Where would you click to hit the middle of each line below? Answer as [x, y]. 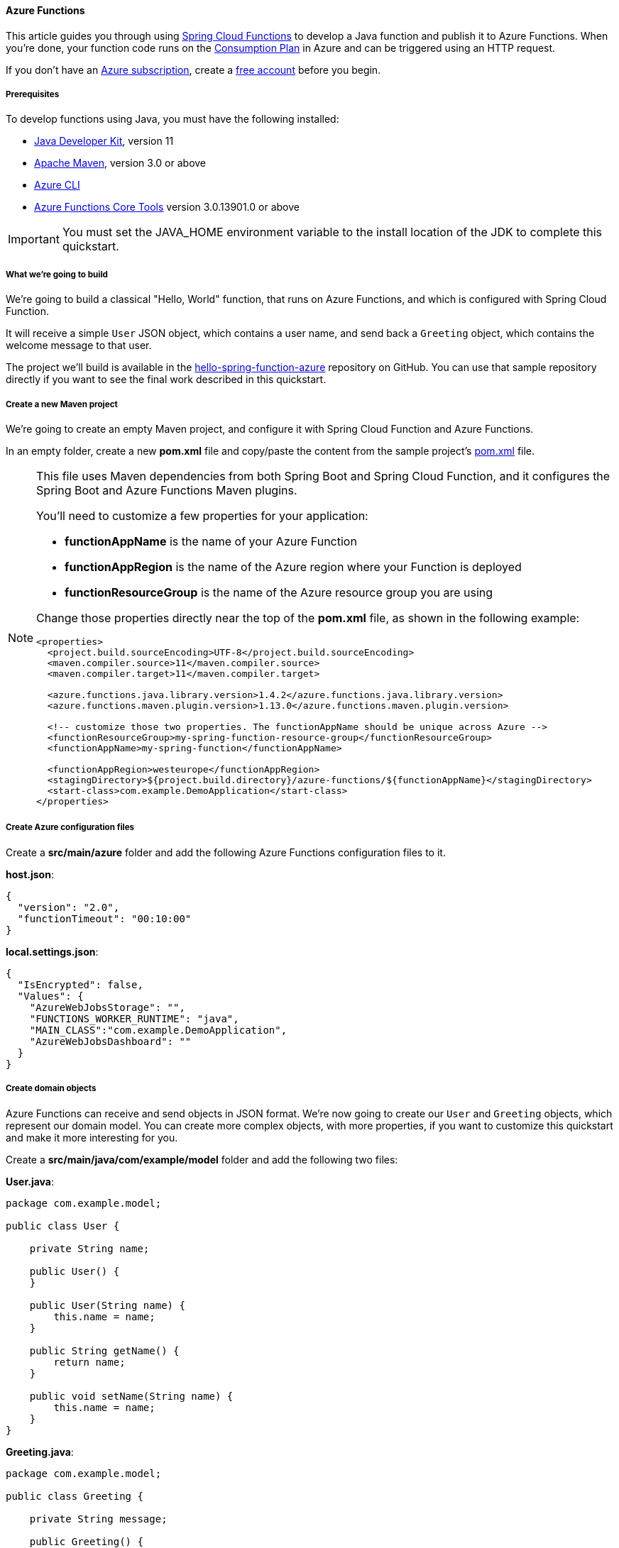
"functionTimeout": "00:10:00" [104, 918]
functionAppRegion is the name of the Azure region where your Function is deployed [293, 566]
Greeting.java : [40, 1452]
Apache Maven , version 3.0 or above [120, 163]
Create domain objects [51, 1089]
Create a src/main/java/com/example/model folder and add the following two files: [202, 1159]
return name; [89, 1362]
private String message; [98, 1519]
